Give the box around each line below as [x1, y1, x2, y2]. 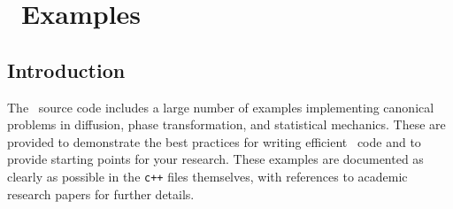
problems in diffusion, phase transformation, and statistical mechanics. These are [7, 115, 446, 134]
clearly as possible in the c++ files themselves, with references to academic [7, 166, 408, 185]
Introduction [7, 56, 126, 83]
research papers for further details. [7, 184, 195, 203]
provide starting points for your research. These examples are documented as [7, 150, 424, 168]
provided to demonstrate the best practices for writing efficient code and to [7, 132, 421, 151]
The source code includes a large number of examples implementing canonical [7, 97, 434, 116]
